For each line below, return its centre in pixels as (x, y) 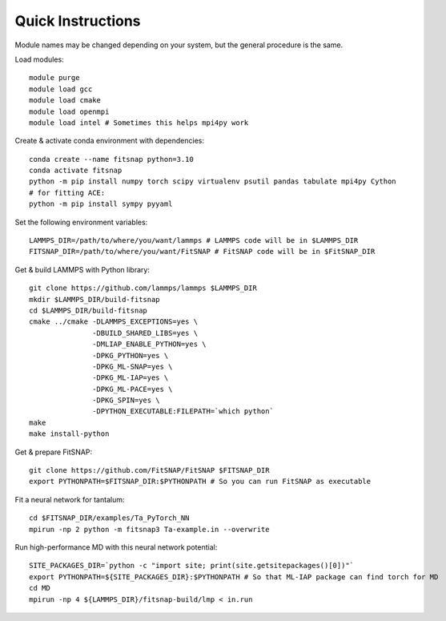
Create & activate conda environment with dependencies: (109, 141)
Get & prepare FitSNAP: (53, 452)
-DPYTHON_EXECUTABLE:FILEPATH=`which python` (183, 411)
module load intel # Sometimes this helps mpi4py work (139, 123)
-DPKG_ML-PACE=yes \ (133, 389)
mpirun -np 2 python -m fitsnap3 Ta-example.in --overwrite (149, 529)
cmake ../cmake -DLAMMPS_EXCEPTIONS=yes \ (114, 322)
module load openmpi (69, 111)
